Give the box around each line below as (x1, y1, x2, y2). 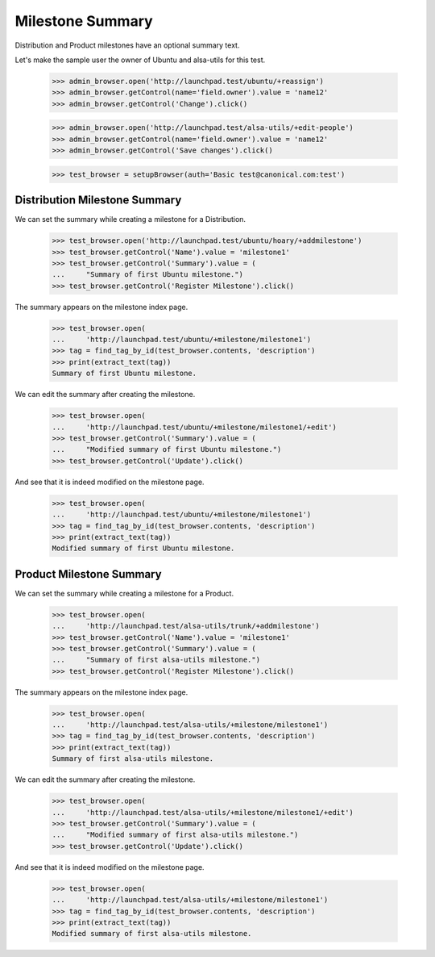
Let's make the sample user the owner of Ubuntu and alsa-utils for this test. (14, 55, 266, 65)
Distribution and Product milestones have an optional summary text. (14, 40, 240, 50)
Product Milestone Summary (14, 567, 162, 581)
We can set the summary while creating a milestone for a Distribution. (14, 215, 246, 224)
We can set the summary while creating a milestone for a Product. (14, 588, 234, 598)
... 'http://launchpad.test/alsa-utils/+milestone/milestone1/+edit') (52, 808, 354, 817)
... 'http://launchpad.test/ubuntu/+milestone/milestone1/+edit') (52, 422, 338, 432)
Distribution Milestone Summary (14, 194, 182, 207)
